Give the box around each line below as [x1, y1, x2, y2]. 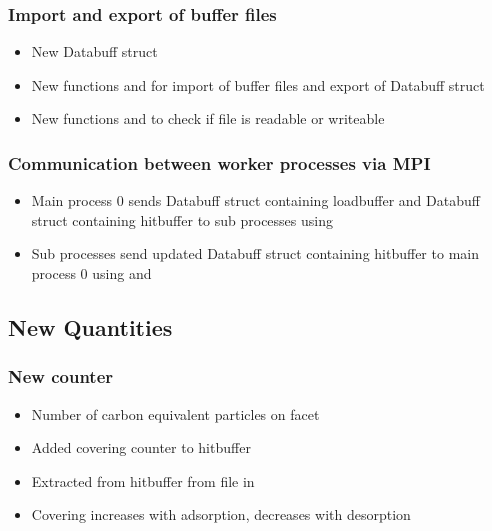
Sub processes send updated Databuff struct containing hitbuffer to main [31, 243, 479, 264]
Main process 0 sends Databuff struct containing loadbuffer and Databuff [31, 190, 480, 211]
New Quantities [8, 311, 173, 342]
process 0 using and [31, 263, 152, 283]
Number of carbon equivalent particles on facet [31, 403, 320, 424]
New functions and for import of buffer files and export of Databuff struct [31, 74, 485, 95]
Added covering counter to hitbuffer [31, 437, 251, 458]
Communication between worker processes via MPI [8, 150, 431, 175]
